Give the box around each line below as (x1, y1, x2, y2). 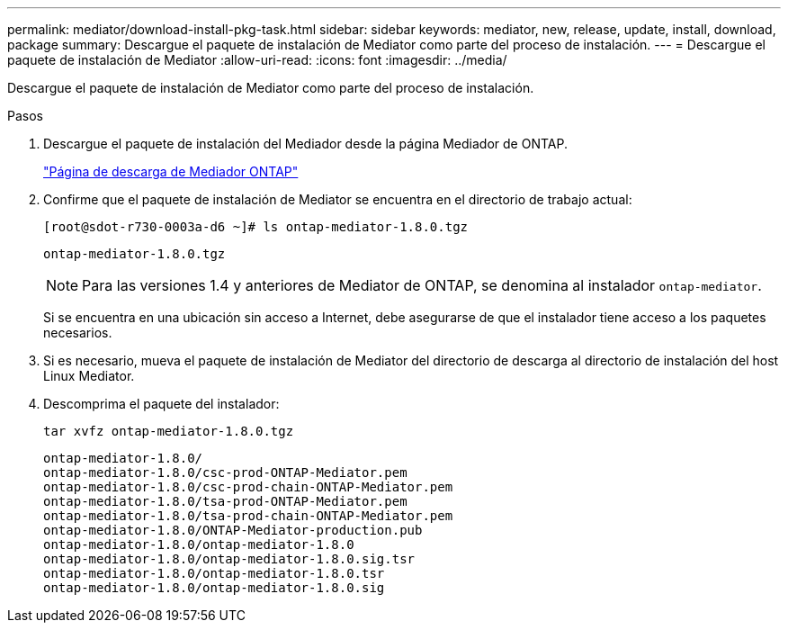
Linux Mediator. (43, 368, 135, 383)
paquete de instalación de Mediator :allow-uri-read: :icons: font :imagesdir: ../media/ (7, 52, 507, 67)
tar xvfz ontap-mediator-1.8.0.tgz (43, 424, 294, 438)
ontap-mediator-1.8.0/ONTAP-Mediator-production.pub (43, 523, 423, 537)
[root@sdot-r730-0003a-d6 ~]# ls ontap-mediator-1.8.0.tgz (43, 220, 469, 234)
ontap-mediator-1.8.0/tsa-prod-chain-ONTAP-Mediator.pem (43, 508, 453, 523)
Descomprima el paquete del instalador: (43, 396, 280, 411)
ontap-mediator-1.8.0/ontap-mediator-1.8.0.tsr (43, 566, 385, 580)
